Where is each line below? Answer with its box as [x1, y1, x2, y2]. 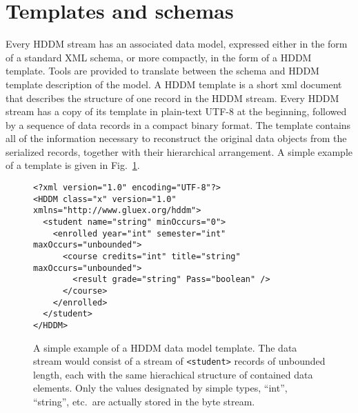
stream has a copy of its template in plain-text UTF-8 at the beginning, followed [6, 104, 347, 119]
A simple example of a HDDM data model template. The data [33, 340, 297, 354]
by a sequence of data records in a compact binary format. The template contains [6, 117, 351, 132]
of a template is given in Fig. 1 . [6, 158, 140, 172]
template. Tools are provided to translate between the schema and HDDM [6, 63, 319, 78]
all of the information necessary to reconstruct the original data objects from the [6, 131, 347, 145]
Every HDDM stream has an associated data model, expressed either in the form [6, 37, 348, 51]
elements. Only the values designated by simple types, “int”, [33, 381, 288, 395]
